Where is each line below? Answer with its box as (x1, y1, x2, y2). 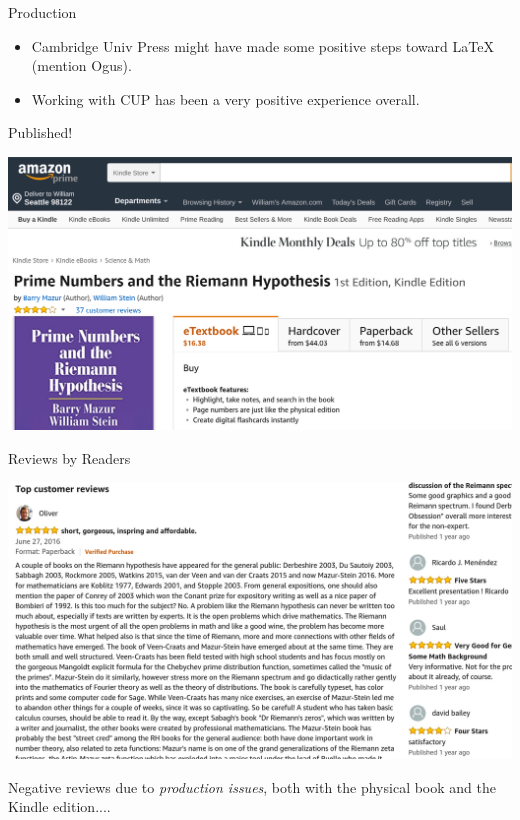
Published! (8, 122, 73, 143)
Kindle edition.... (8, 796, 111, 817)
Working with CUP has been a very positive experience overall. (31, 88, 420, 109)
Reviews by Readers (8, 447, 131, 468)
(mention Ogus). (31, 55, 132, 76)
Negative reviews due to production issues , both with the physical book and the (8, 776, 496, 797)
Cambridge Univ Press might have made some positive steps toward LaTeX (31, 35, 494, 56)
